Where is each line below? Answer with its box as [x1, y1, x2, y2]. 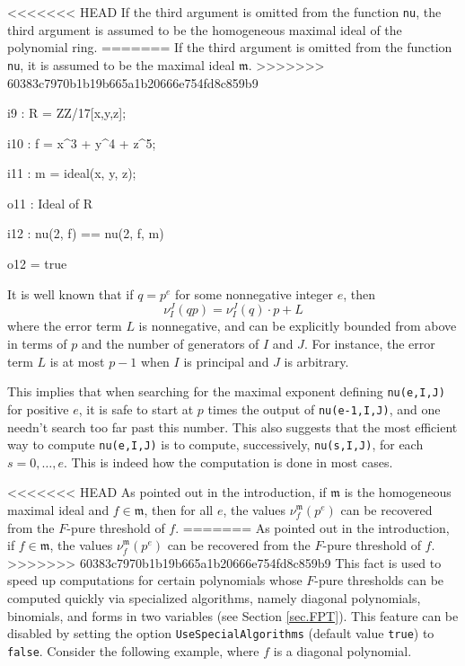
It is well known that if [7, 284, 134, 303]
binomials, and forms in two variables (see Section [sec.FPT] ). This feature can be [7, 606, 459, 625]
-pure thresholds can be [314, 571, 444, 590]
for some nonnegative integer [175, 284, 334, 303]
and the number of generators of [81, 334, 259, 353]
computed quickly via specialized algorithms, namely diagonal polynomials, [7, 588, 421, 607]
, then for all [144, 501, 214, 519]
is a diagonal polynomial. [273, 641, 412, 660]
